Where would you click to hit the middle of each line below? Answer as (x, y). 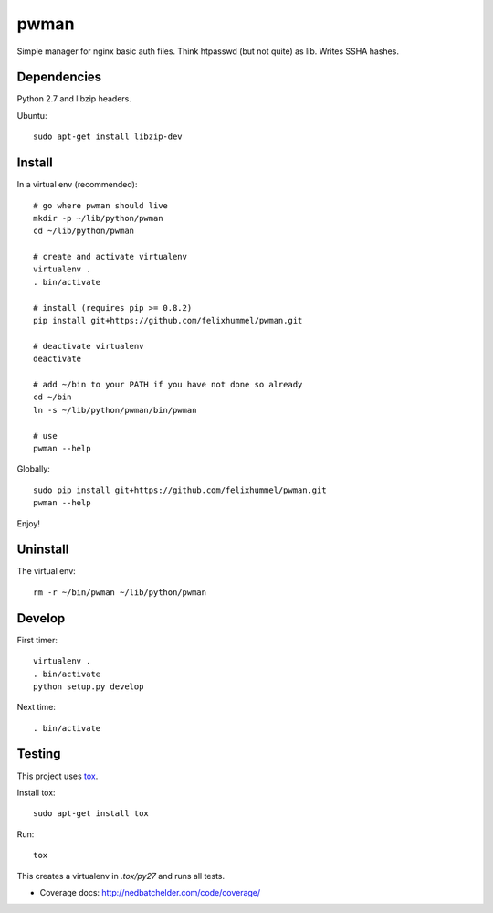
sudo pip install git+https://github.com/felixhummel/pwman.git (180, 490)
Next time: (37, 707)
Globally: (33, 469)
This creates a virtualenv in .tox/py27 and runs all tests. (121, 876)
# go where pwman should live (101, 205)
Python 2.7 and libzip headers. (74, 99)
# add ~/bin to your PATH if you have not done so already (168, 384)
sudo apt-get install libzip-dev (108, 137)
